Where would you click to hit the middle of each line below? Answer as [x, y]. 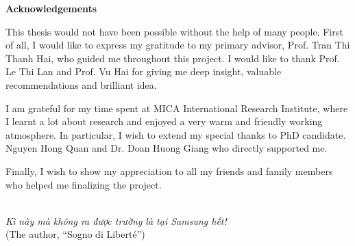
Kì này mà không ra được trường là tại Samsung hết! [116, 220]
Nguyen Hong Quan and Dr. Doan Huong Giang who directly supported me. [167, 148]
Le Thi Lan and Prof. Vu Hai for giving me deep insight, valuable [144, 71]
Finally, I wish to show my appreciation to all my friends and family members [169, 170]
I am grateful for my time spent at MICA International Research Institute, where [177, 108]
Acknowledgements [51, 8]
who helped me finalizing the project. [84, 184]
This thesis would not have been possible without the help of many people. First [174, 31]
